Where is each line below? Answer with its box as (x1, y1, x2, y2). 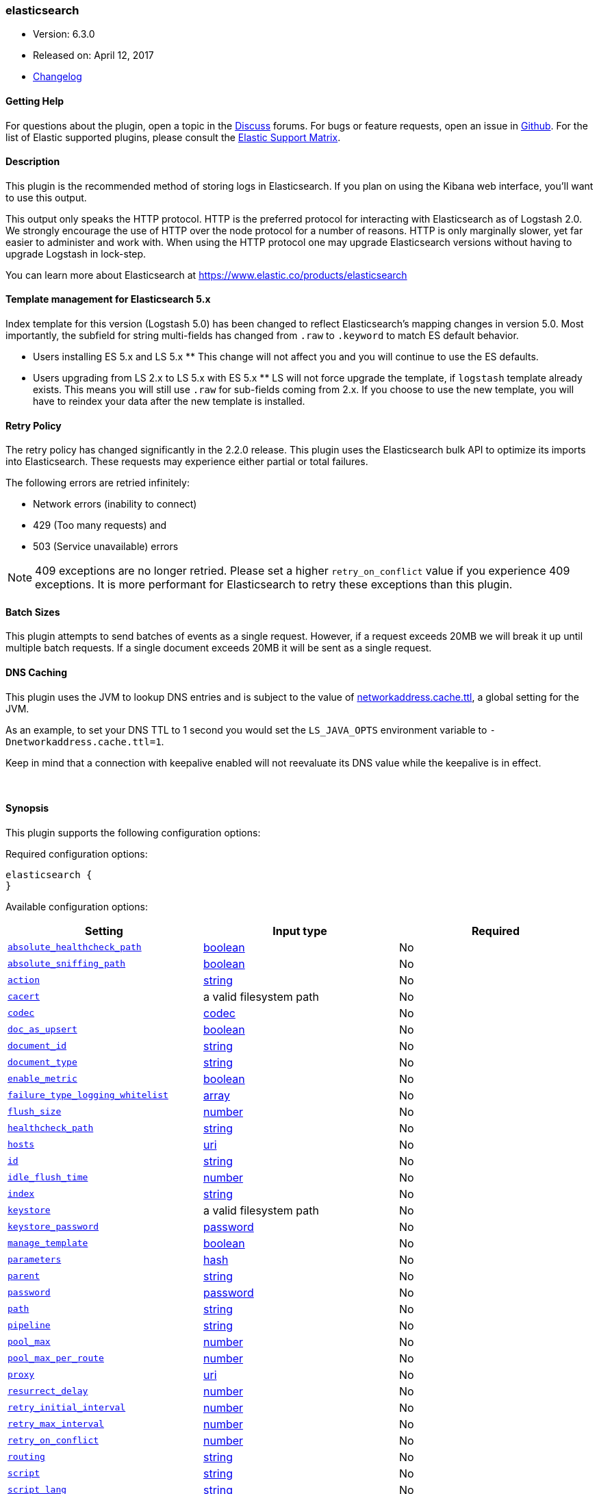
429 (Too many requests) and (33, 519, 167, 532)
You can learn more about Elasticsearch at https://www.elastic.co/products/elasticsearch (5, 269, 407, 281)
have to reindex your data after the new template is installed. (33, 395, 305, 408)
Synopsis (5, 802, 49, 814)
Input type (272, 923, 327, 938)
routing (8, 1452, 45, 1462)
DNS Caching (5, 667, 68, 679)
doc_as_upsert (8, 1024, 77, 1035)
